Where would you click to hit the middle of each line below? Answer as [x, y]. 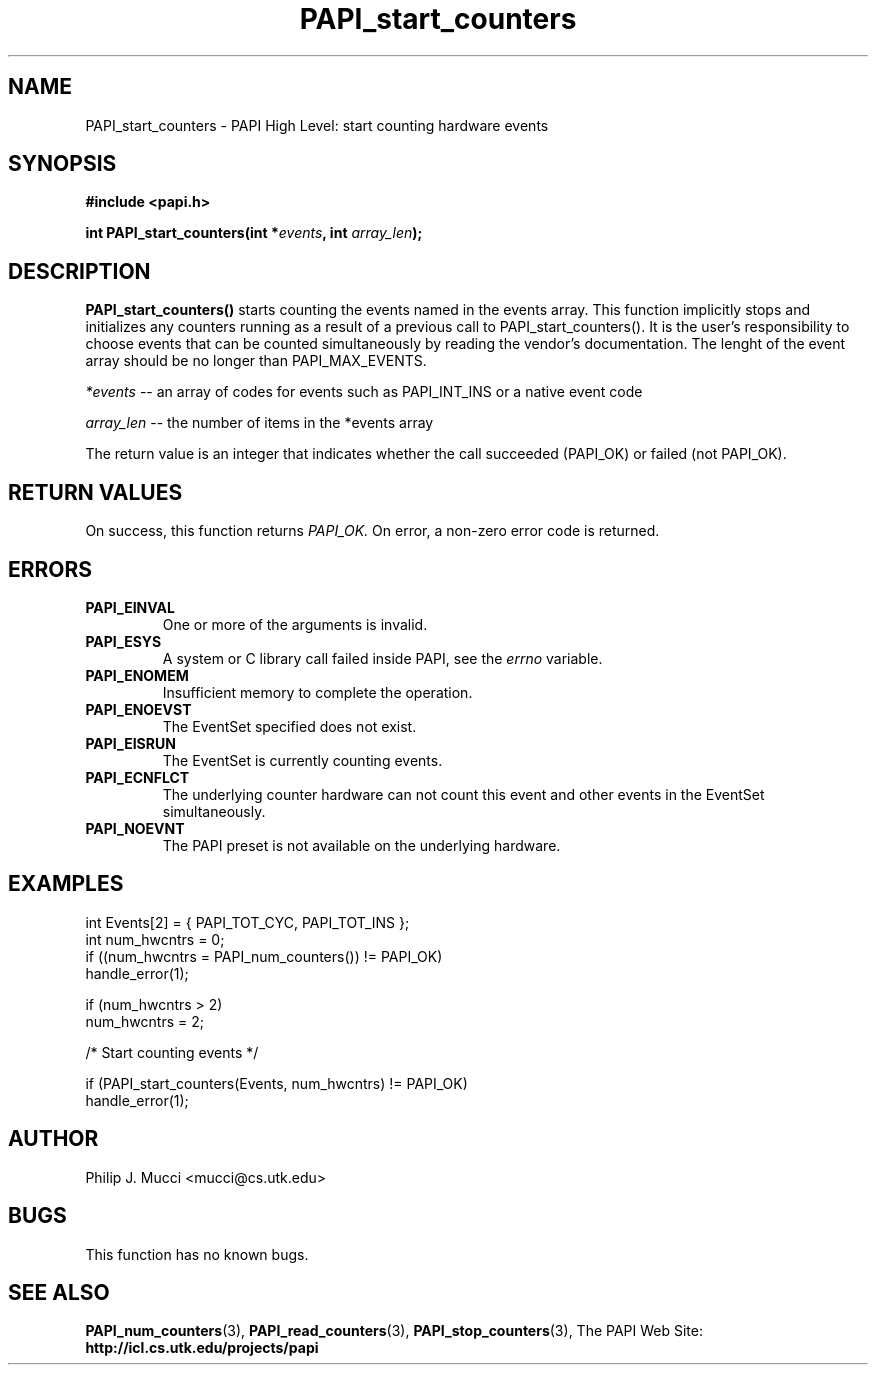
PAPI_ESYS [123, 641]
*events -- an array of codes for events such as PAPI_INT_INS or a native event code [364, 392]
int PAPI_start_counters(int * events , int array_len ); [254, 233]
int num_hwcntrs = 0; [155, 939]
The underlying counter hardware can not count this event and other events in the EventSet [463, 794]
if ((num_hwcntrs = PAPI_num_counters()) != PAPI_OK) [264, 956]
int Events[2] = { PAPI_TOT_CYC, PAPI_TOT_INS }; [247, 922]
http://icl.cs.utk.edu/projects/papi [202, 1348]
